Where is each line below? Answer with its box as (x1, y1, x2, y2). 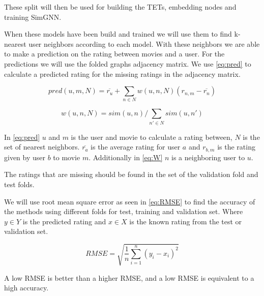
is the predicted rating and (22, 216, 106, 226)
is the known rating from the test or (129, 216, 242, 226)
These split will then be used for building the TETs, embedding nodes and (4, 2, 237, 12)
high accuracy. (4, 282, 49, 293)
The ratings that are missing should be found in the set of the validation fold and (4, 169, 258, 180)
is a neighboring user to (171, 152, 245, 162)
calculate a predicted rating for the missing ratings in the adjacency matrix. (4, 68, 241, 79)
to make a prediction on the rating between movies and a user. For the (4, 48, 225, 59)
